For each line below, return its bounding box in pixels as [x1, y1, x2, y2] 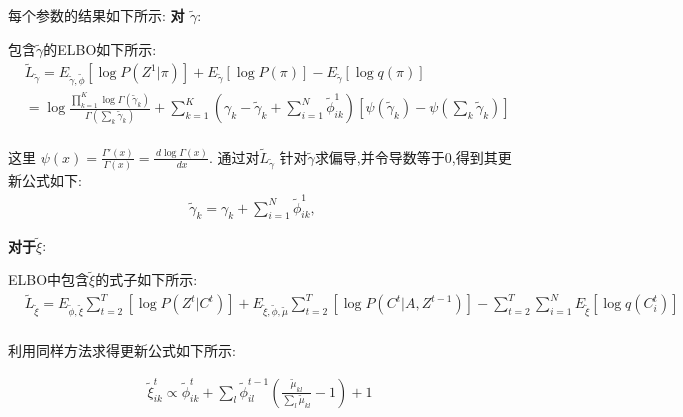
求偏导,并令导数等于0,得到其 [314, 146, 498, 167]
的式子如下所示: [95, 269, 198, 290]
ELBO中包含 [8, 269, 90, 290]
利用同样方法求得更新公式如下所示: [8, 339, 236, 360]
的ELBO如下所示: [43, 38, 157, 59]
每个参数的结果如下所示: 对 [8, 5, 185, 25]
